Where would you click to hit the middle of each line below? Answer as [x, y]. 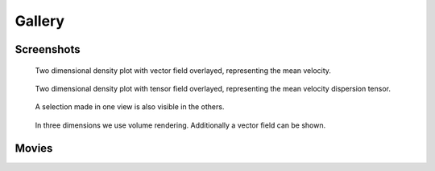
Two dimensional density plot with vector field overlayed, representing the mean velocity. [183, 70]
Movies [34, 148]
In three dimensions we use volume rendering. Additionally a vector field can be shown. [180, 125]
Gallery [39, 21]
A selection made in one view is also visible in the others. [130, 107]
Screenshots [48, 49]
